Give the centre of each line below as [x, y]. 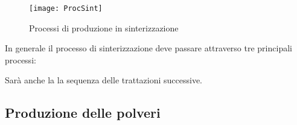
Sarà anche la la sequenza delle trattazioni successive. [104, 80]
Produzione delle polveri [83, 113]
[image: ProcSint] [66, 8]
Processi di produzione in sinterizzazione [104, 27]
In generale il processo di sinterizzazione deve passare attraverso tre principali [148, 48]
